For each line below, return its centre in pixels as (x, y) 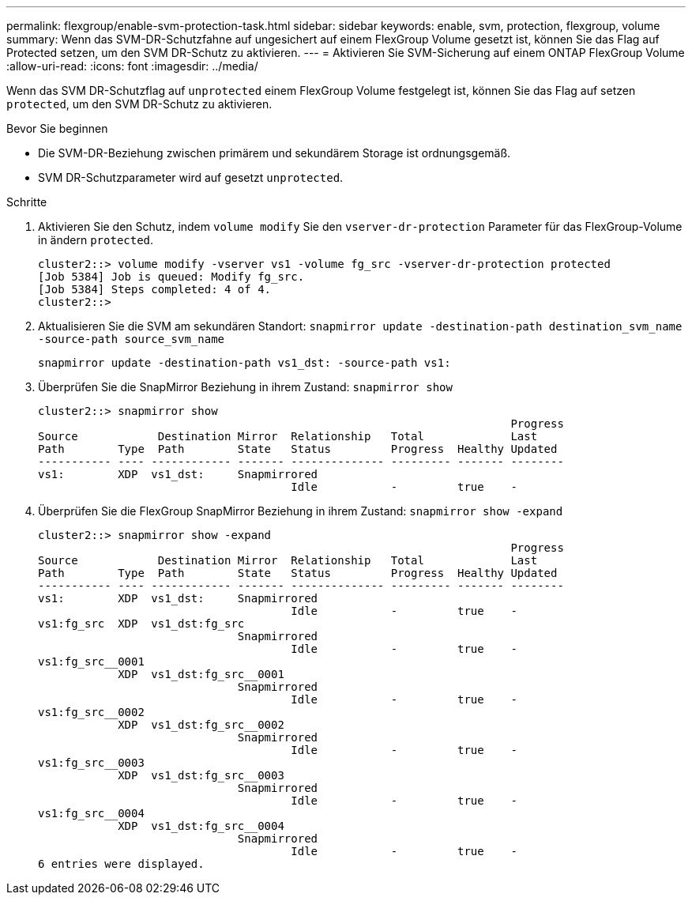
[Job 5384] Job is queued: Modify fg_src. (171, 277)
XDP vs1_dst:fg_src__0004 (201, 826)
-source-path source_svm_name (132, 339)
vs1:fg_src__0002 (91, 712)
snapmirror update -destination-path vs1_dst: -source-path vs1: (244, 363)
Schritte (27, 202)
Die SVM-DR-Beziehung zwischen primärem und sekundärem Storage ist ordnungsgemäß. (275, 153)
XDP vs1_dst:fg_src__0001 (201, 674)
